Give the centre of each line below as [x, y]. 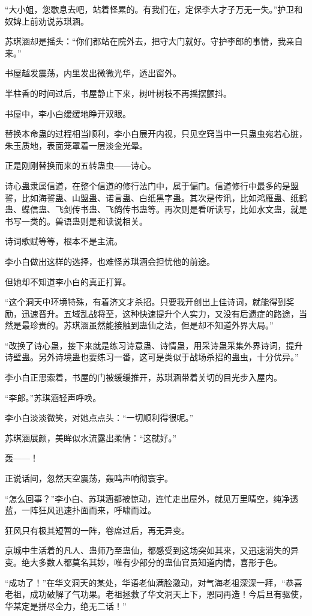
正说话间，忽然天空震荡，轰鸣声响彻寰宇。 [89, 478]
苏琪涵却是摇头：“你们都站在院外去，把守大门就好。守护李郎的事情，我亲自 [154, 41]
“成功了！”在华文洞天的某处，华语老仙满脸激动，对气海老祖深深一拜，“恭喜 [154, 582]
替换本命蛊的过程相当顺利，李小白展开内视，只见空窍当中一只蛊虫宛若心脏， [156, 134]
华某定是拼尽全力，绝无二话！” [66, 605]
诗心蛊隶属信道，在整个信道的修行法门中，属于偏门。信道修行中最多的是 [148, 185]
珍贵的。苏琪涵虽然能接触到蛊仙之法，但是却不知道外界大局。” [151, 325]
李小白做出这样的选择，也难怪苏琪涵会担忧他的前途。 [110, 261]
